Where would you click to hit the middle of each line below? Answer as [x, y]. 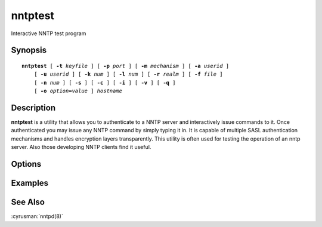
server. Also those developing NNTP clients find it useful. [81, 147]
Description [33, 108]
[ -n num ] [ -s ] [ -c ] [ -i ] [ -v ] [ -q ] [105, 83]
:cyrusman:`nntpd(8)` [37, 216]
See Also [28, 202]
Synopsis [29, 50]
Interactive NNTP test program [49, 33]
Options [26, 164]
